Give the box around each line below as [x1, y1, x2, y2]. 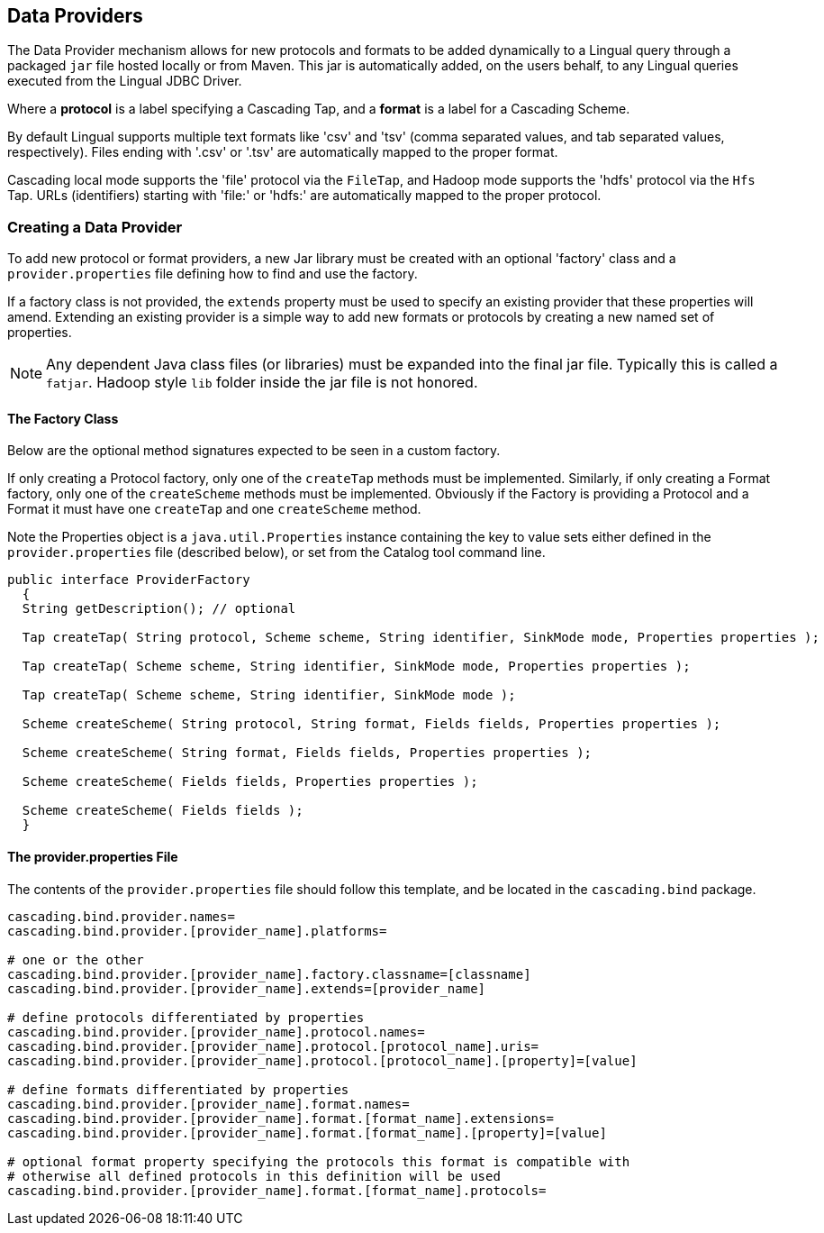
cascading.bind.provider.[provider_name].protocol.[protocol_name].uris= [7, 1038, 539, 1054]
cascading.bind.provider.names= [7, 909, 235, 924]
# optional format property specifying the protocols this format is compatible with [7, 1154, 630, 1169]
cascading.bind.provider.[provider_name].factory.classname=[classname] [7, 966, 531, 982]
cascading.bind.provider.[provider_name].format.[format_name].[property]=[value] [7, 1125, 607, 1140]
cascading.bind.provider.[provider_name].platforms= [7, 923, 387, 938]
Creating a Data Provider [7, 217, 183, 236]
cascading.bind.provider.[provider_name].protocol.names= [7, 1024, 425, 1039]
